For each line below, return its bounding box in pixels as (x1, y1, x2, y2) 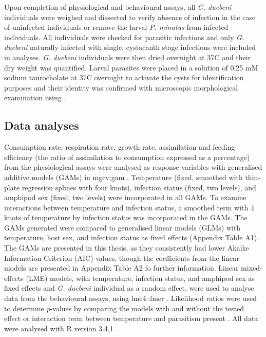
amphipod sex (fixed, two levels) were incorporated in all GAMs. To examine (4, 192, 246, 203)
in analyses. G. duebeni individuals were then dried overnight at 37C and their (4, 51, 251, 62)
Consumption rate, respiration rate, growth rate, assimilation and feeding (4, 141, 235, 152)
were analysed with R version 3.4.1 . (4, 323, 118, 333)
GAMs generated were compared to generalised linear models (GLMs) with (4, 222, 241, 233)
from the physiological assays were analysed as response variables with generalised (4, 162, 262, 172)
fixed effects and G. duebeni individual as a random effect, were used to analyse (4, 282, 254, 293)
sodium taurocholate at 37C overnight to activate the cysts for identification (4, 72, 244, 83)
